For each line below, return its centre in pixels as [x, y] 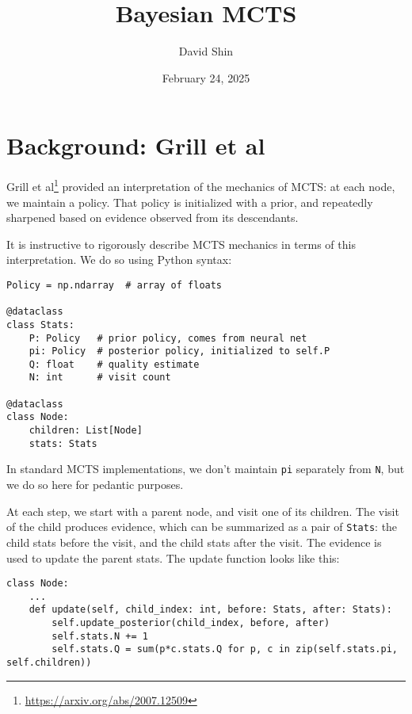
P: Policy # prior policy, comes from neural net [168, 338]
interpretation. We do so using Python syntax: [119, 260]
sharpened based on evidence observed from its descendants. [153, 218]
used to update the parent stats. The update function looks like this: [173, 557]
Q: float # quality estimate [114, 364]
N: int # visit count [100, 378]
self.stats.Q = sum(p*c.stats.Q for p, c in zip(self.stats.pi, [225, 649]
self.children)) [49, 663]
